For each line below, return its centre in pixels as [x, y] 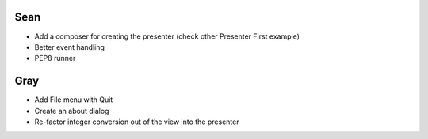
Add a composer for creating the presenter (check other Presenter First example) [167, 36]
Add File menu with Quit [74, 100]
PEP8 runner [55, 58]
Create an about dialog [72, 111]
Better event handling [69, 47]
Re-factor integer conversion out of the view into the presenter [137, 122]
